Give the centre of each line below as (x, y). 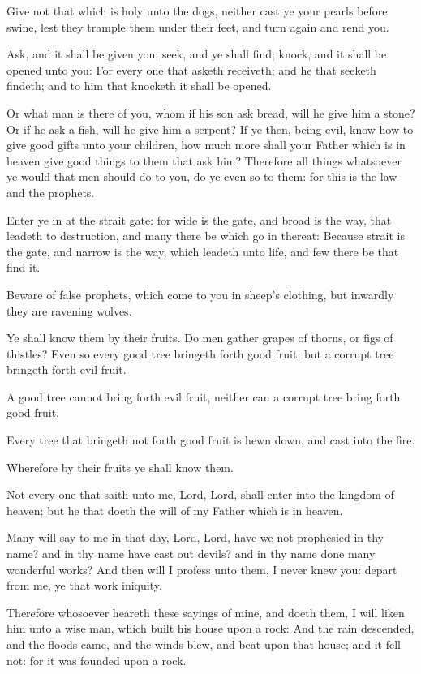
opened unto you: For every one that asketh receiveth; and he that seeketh (191, 69)
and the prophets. (51, 192)
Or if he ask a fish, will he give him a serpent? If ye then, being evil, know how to (210, 129)
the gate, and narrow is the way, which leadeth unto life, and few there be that (203, 251)
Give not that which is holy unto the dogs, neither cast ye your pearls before (197, 11)
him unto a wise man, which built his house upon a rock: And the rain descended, (210, 628)
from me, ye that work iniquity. (84, 585)
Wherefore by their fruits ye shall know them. (120, 467)
